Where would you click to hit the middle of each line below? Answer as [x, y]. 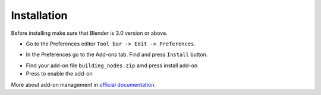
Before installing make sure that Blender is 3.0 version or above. [89, 33]
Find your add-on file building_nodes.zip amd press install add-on [112, 65]
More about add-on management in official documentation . [83, 84]
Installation [39, 15]
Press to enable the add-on [59, 74]
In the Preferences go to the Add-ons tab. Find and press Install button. [117, 55]
